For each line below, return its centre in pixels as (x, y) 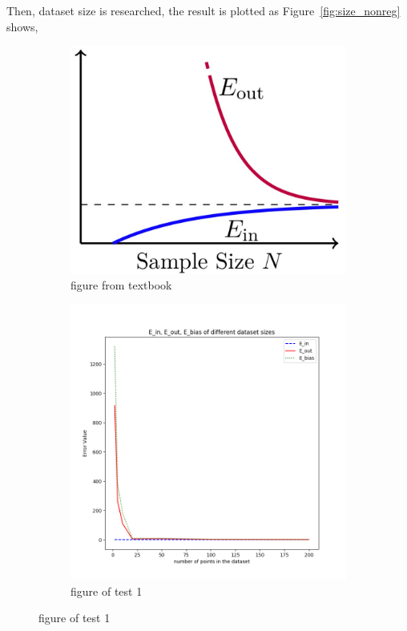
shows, (22, 26)
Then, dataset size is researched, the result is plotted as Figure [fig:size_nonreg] (203, 10)
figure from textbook (121, 284)
